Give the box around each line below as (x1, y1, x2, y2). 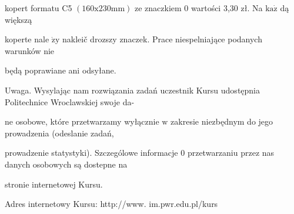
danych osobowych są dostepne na (5, 158, 128, 170)
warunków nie (5, 44, 55, 56)
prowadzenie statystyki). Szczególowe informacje (5, 146, 178, 159)
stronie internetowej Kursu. (5, 178, 103, 190)
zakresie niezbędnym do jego (171, 115, 273, 128)
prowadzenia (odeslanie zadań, (5, 126, 114, 139)
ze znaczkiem (134, 2, 182, 14)
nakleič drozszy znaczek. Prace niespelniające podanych (62, 33, 262, 45)
